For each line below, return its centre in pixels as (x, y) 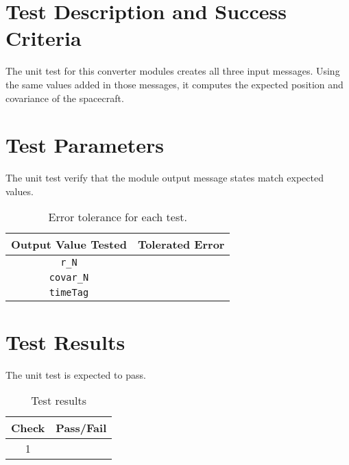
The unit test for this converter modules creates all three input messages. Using (173, 71)
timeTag (69, 293)
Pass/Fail (81, 428)
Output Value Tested (69, 244)
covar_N (69, 278)
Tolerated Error (181, 244)
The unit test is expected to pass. (76, 374)
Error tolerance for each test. (118, 217)
